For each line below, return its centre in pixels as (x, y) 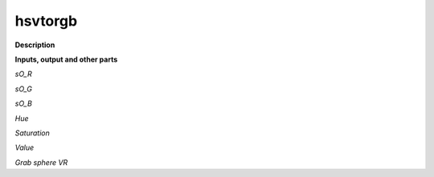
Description (35, 45)
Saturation (32, 133)
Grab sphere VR (41, 162)
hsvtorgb (46, 21)
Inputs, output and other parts (66, 59)
